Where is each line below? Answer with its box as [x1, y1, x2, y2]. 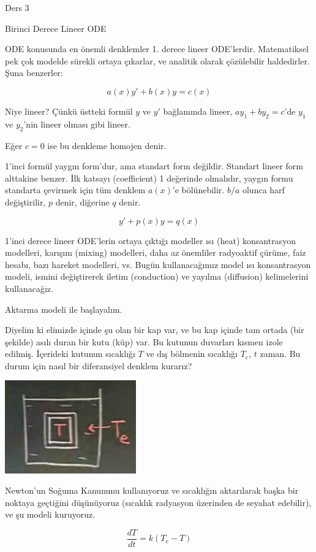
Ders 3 [5, 1, 29, 13]
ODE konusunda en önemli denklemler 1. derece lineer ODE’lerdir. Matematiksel [5, 42, 309, 55]
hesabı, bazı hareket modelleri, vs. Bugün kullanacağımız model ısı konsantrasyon [5, 258, 311, 270]
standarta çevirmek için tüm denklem [5, 183, 146, 196]
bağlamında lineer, [163, 104, 233, 117]
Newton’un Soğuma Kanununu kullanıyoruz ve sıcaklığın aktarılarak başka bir [5, 484, 299, 497]
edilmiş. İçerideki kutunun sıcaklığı [5, 347, 135, 360]
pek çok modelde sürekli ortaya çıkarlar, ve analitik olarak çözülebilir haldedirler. [5, 54, 310, 67]
